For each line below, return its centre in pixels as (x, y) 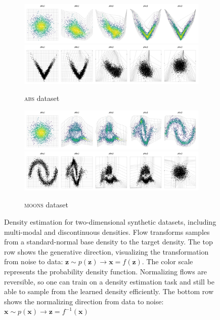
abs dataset (42, 98)
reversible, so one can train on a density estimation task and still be (109, 281)
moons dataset (46, 205)
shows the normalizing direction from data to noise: (84, 301)
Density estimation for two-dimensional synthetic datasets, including (110, 221)
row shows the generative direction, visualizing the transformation (106, 251)
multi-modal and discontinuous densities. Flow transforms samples (107, 232)
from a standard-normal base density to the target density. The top (108, 242)
